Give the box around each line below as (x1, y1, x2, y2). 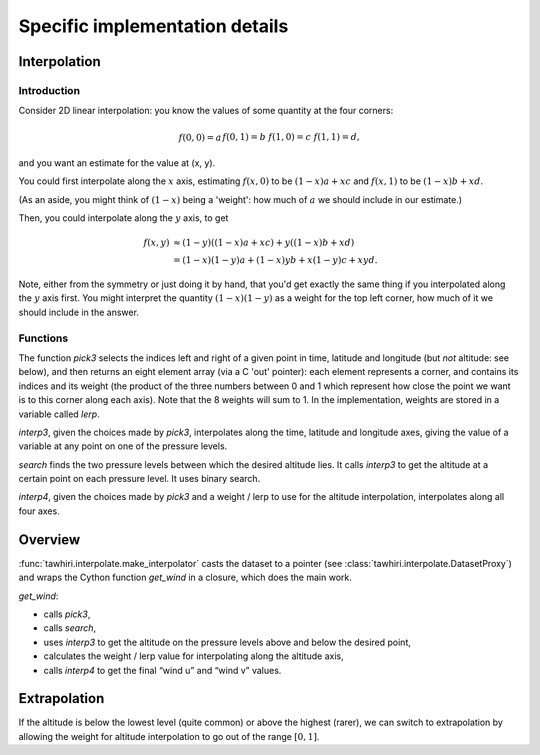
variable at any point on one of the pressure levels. (18, 440, 228, 452)
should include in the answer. (18, 306, 140, 318)
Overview (18, 531, 81, 548)
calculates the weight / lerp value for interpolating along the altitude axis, (43, 650, 344, 662)
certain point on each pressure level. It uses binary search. (18, 473, 261, 485)
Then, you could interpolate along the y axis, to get (18, 212, 229, 224)
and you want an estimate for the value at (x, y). (18, 156, 216, 169)
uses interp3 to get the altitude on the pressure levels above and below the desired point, (43, 636, 412, 648)
